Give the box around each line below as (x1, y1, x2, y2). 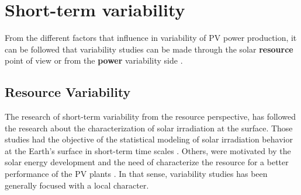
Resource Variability (5, 83, 131, 101)
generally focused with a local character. (5, 179, 149, 191)
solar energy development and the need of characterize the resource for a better (5, 156, 289, 168)
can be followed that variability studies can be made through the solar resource (5, 43, 293, 55)
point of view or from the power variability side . (5, 54, 183, 67)
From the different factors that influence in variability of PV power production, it (5, 32, 297, 44)
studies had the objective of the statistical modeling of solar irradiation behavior (5, 133, 293, 145)
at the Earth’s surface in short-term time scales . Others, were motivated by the (5, 144, 291, 156)
